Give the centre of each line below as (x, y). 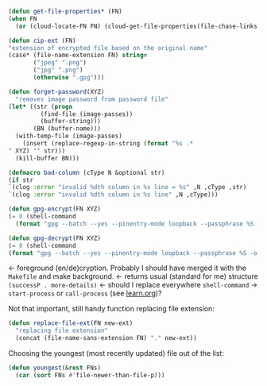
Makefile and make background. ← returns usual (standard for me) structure (133, 276)
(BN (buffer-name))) (67, 129)
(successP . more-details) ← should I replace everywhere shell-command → (133, 285)
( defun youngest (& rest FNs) (55, 368)
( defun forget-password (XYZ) (56, 91)
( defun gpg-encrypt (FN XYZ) (55, 209)
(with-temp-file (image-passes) (69, 136)
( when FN (23, 19)
